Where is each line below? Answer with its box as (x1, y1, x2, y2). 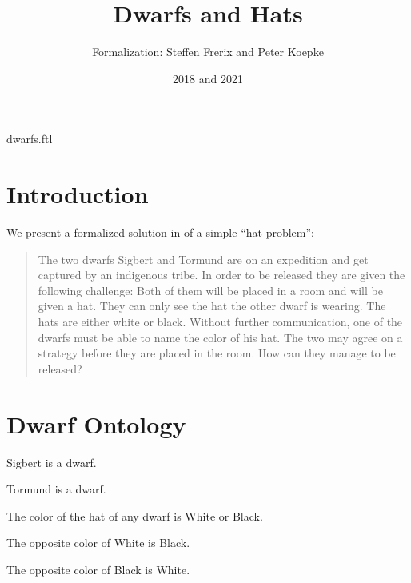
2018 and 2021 (173, 70, 243, 86)
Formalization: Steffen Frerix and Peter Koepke (92, 43, 324, 60)
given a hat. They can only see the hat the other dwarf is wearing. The (38, 297, 386, 314)
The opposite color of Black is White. (6, 561, 190, 577)
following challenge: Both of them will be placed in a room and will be (38, 282, 383, 298)
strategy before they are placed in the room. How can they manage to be (38, 345, 396, 361)
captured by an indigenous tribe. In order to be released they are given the (38, 266, 405, 283)
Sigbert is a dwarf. (6, 453, 97, 470)
